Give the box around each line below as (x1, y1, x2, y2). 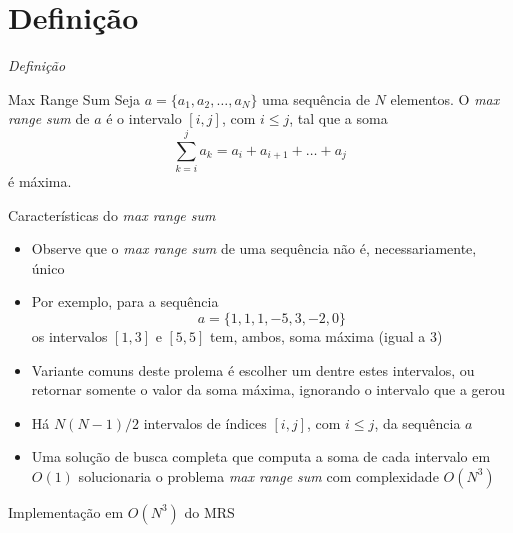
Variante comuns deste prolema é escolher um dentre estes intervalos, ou (31, 359, 475, 380)
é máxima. (8, 171, 72, 192)
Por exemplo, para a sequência (31, 291, 219, 312)
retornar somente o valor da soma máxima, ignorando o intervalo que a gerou (31, 379, 506, 400)
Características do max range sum (8, 204, 216, 225)
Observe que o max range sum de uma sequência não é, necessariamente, (31, 238, 477, 259)
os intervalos (31, 326, 108, 346)
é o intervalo (106, 108, 182, 129)
